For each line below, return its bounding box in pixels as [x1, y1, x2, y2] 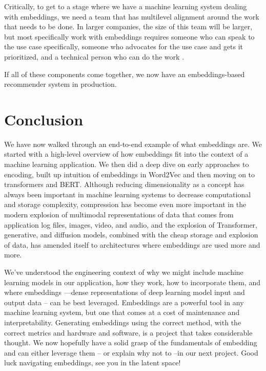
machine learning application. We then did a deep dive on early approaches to [4, 159, 249, 170]
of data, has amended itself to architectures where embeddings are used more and [4, 239, 260, 250]
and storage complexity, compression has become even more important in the [4, 199, 247, 210]
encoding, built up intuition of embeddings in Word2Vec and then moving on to [4, 169, 255, 179]
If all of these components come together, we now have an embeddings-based [4, 68, 245, 79]
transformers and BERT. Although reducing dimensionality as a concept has [4, 179, 244, 190]
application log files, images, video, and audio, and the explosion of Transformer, [4, 219, 257, 230]
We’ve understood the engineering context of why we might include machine [4, 267, 243, 277]
